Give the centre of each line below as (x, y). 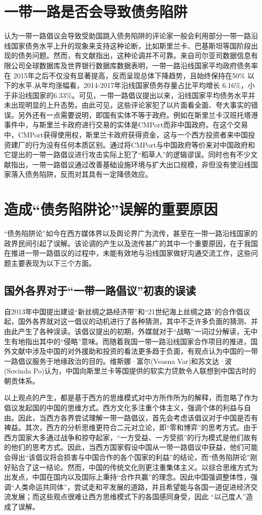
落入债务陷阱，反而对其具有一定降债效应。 (81, 174)
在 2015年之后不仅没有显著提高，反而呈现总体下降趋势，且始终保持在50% (125, 75)
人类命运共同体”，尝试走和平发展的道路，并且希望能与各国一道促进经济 (133, 486)
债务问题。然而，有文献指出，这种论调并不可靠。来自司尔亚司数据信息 (134, 55)
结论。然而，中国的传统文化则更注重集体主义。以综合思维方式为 (152, 467)
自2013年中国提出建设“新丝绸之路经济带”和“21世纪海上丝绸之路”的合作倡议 (127, 311)
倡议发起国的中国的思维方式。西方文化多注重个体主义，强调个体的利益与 (124, 408)
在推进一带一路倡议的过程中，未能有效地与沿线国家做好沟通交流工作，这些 (127, 253)
